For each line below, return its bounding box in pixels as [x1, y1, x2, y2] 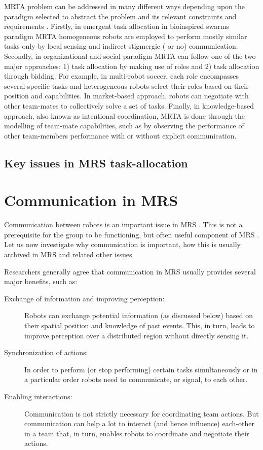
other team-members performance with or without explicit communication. [4, 130, 237, 141]
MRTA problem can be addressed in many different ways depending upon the [4, 1, 245, 11]
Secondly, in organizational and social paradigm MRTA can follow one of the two [4, 50, 256, 61]
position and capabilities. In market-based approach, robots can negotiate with [4, 90, 249, 101]
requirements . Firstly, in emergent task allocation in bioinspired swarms [4, 21, 229, 31]
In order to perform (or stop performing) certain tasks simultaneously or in [24, 364, 258, 374]
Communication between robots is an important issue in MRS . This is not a [4, 219, 243, 230]
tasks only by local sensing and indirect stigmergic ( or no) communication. [4, 41, 238, 51]
